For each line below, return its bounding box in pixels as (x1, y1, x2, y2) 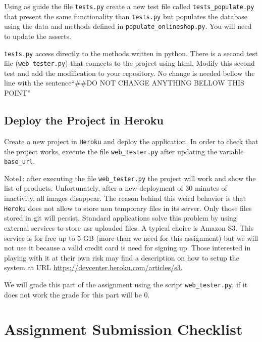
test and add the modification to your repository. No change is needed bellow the (4, 67, 255, 78)
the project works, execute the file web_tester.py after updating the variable (4, 146, 244, 156)
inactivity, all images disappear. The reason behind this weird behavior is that (4, 193, 246, 203)
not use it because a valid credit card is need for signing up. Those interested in (4, 242, 251, 253)
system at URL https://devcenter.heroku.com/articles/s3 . (4, 262, 183, 273)
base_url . (4, 156, 35, 166)
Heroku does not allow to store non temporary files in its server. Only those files (4, 202, 252, 213)
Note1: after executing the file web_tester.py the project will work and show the (4, 173, 256, 183)
